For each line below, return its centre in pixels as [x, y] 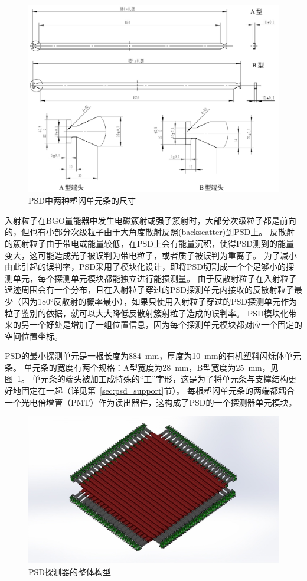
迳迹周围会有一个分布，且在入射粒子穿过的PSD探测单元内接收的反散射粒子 [150, 290]
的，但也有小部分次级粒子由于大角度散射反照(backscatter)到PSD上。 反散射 [150, 232]
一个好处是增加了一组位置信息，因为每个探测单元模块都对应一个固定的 [166, 324]
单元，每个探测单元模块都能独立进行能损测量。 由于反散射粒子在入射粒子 [155, 278]
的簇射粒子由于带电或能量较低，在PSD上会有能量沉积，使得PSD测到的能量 [150, 243]
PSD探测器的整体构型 [70, 571]
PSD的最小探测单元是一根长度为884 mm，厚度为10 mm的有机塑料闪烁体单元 [153, 356]
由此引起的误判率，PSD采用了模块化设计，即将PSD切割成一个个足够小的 [146, 267]
